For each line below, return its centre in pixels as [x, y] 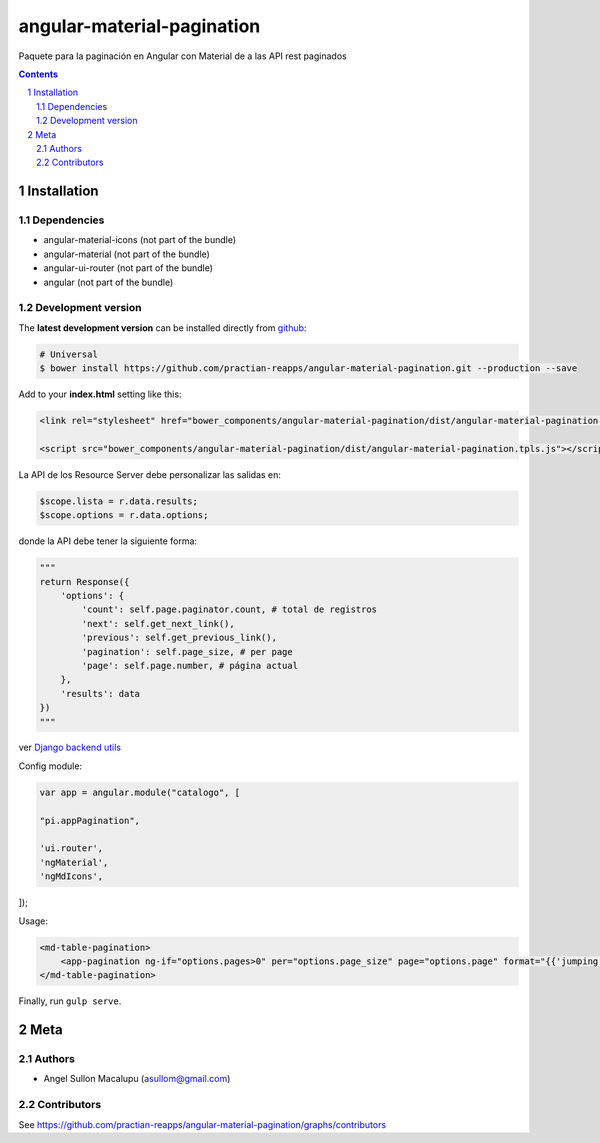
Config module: [50, 766]
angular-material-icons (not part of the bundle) [140, 240]
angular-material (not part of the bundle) [126, 254]
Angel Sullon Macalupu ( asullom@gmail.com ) [137, 1079]
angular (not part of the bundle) [108, 282]
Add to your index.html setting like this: [100, 394]
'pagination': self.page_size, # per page [187, 651]
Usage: [33, 921]
